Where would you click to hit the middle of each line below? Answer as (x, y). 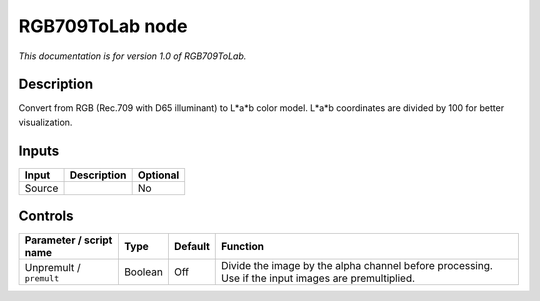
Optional (158, 175)
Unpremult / (53, 267)
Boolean (143, 272)
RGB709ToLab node (103, 26)
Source (41, 188)
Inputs (39, 150)
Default (191, 247)
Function (243, 247)
